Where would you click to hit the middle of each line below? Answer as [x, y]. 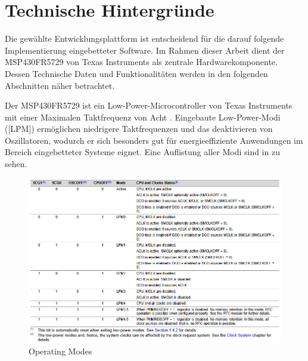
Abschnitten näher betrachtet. [60, 85]
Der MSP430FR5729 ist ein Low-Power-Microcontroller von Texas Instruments [149, 105]
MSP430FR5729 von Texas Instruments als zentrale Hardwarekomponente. [141, 62]
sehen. [16, 164]
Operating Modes [60, 351]
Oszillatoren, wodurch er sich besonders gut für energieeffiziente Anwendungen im [154, 140]
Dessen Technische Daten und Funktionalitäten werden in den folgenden [136, 73]
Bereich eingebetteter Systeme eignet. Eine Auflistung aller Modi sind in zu [142, 152]
